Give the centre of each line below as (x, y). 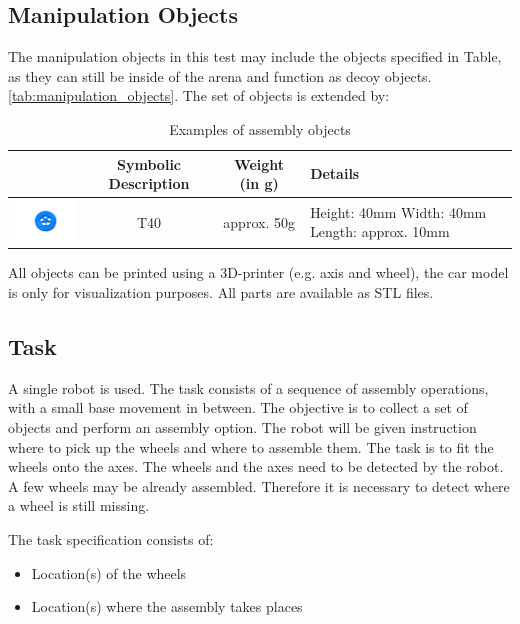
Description (149, 183)
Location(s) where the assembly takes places (167, 606)
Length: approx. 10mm (380, 231)
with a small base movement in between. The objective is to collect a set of (238, 407)
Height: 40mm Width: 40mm (398, 211)
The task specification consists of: (111, 538)
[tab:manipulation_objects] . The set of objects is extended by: (199, 95)
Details (335, 173)
